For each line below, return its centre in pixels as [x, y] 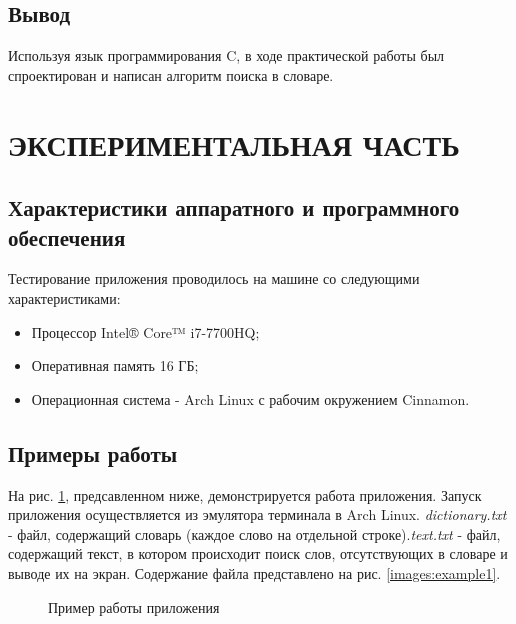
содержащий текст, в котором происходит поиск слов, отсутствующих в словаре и [258, 553]
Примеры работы [93, 452]
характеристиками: [64, 297]
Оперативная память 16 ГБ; [115, 365]
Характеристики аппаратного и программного [234, 207]
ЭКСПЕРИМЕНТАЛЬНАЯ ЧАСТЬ [234, 143]
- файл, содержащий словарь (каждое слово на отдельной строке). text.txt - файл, [254, 533]
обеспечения [67, 236]
